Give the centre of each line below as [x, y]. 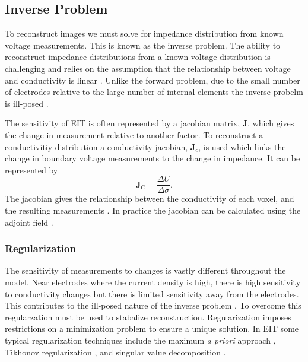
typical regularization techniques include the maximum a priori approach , [140, 340]
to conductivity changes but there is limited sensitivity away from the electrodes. [152, 293]
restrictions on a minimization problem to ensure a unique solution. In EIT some [152, 328]
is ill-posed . [27, 103]
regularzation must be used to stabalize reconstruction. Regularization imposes [148, 317]
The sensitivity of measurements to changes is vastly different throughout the [145, 270]
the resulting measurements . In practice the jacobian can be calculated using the [153, 210]
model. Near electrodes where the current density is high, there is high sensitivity [153, 282]
